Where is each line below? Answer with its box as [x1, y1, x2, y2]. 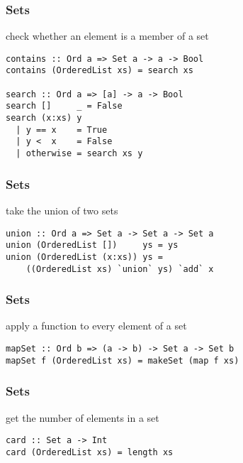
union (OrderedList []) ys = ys [6, 240, 179, 251]
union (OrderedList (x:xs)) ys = [6, 251, 163, 262]
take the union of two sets [6, 202, 118, 217]
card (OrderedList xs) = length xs [6, 447, 174, 457]
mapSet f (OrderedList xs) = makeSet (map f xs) [6, 355, 239, 366]
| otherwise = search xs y [16, 148, 143, 159]
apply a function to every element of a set [6, 318, 187, 333]
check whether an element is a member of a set [6, 28, 209, 43]
